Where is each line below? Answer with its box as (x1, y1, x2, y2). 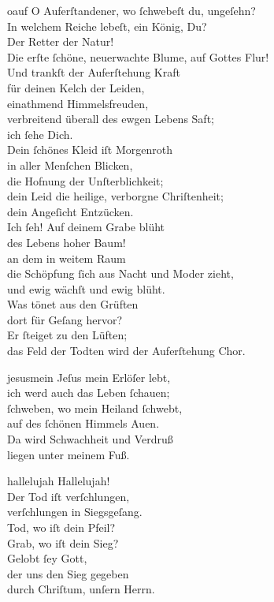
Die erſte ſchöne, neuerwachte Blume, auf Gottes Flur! (7, 48, 269, 65)
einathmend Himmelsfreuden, (7, 95, 149, 111)
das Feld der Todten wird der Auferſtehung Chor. (7, 342, 246, 359)
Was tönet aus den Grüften (7, 296, 139, 312)
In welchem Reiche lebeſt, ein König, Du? (7, 17, 207, 34)
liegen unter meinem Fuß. (7, 446, 130, 462)
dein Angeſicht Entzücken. (7, 203, 134, 219)
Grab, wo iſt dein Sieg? (7, 534, 119, 551)
